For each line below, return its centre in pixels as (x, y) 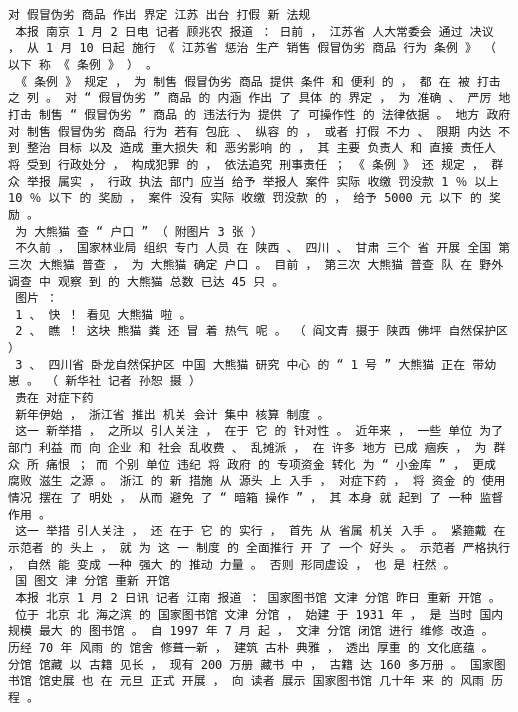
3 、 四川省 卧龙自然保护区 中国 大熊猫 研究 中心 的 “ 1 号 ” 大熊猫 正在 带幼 (256, 364)
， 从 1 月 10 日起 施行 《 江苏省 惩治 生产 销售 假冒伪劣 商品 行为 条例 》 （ (252, 48)
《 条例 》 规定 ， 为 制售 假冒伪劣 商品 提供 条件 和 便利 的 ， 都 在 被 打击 (258, 81)
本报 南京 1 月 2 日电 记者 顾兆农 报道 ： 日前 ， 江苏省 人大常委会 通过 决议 (254, 31)
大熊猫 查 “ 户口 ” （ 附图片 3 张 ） (148, 231)
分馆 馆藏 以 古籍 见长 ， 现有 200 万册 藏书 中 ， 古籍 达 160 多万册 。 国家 (251, 664)
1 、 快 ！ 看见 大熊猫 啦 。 (103, 314)
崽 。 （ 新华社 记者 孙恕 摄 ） (104, 381)
